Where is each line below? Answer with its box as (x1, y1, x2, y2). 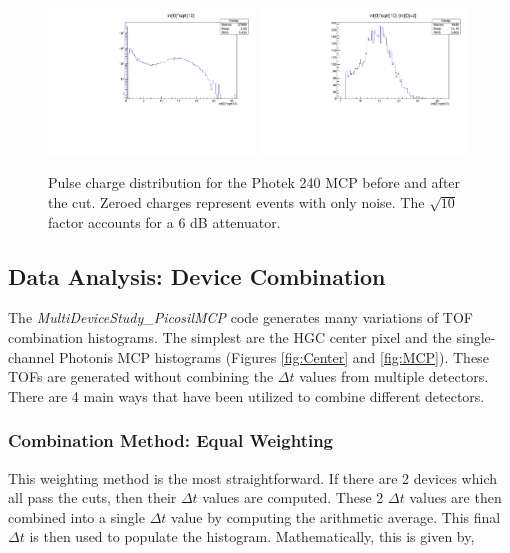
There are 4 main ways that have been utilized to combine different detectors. (8, 385, 485, 406)
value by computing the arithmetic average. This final (171, 506, 501, 527)
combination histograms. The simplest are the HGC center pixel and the (8, 326, 452, 347)
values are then (409, 487, 502, 508)
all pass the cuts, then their (8, 487, 177, 508)
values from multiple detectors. (299, 366, 489, 387)
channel (8, 346, 55, 367)
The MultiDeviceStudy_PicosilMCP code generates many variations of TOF (8, 307, 474, 328)
